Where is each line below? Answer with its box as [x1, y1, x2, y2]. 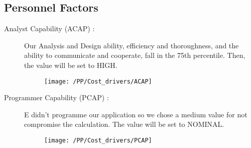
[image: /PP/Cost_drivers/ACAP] [44, 78, 152, 85]
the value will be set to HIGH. [24, 59, 117, 70]
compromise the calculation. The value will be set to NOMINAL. [24, 119, 224, 129]
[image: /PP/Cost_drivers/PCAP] [44, 137, 152, 144]
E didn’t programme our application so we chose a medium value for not [24, 109, 247, 119]
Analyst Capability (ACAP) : [4, 23, 95, 34]
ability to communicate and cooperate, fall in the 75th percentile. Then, [24, 50, 245, 60]
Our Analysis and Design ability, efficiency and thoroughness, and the [24, 40, 239, 50]
